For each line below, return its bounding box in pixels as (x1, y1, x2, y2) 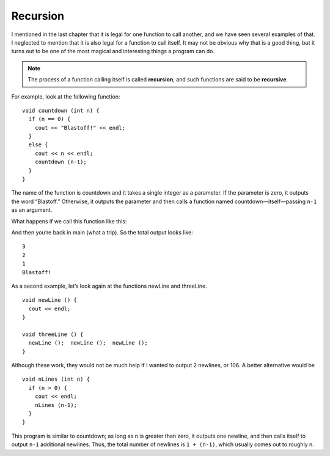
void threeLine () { (22, 331, 84, 338)
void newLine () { (22, 297, 78, 304)
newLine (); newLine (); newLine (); (28, 340, 148, 346)
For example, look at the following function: (11, 92, 120, 100)
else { (28, 141, 48, 148)
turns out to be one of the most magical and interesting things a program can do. (11, 48, 215, 55)
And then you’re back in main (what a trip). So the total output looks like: (11, 228, 194, 236)
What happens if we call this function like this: (11, 217, 127, 225)
